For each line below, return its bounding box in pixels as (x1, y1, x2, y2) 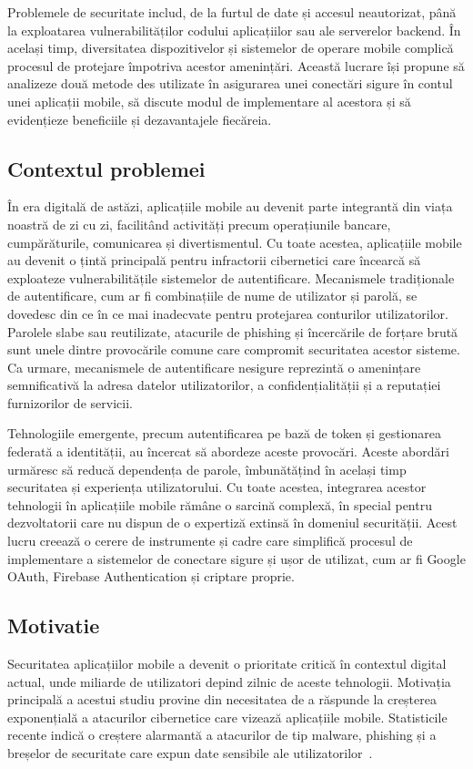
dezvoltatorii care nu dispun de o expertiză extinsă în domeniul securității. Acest (7, 513, 458, 532)
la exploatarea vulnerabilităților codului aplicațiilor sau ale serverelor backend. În (7, 20, 461, 39)
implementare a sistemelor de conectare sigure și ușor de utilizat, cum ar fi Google (7, 549, 466, 568)
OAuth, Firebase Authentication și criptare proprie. (7, 567, 295, 586)
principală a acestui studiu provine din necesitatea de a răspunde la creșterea (7, 690, 437, 709)
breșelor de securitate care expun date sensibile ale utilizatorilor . (7, 743, 373, 762)
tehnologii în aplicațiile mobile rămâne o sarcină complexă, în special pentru (7, 495, 432, 514)
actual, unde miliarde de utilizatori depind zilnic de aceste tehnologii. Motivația (7, 672, 451, 691)
